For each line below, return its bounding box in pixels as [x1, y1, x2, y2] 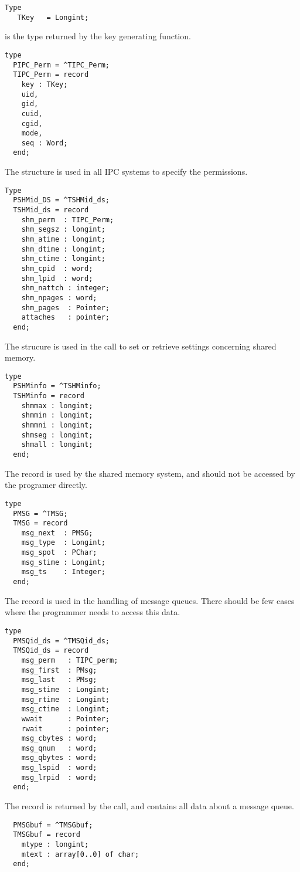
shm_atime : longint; [21, 235, 105, 243]
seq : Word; [21, 138, 68, 147]
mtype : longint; [21, 840, 89, 849]
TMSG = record [13, 519, 68, 528]
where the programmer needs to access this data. [5, 606, 180, 618]
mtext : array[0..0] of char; [21, 850, 139, 859]
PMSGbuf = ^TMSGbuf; [13, 820, 93, 829]
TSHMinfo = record [13, 392, 85, 401]
